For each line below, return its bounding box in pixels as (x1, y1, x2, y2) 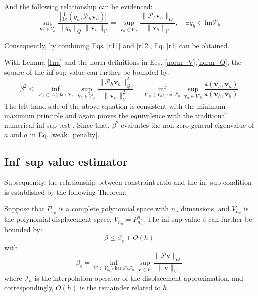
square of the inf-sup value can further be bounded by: (4, 66, 170, 77)
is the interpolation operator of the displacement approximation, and (34, 272, 243, 283)
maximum (4, 110, 35, 120)
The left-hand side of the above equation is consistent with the (4, 100, 195, 111)
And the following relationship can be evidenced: (4, 1, 153, 11)
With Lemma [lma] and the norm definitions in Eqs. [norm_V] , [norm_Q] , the (4, 57, 241, 67)
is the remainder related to (79, 282, 161, 293)
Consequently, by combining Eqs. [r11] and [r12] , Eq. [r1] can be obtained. (4, 40, 230, 51)
